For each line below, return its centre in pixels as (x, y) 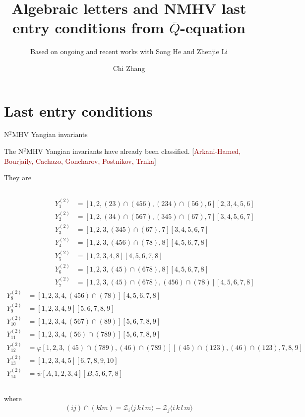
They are (18, 177)
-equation (213, 28)
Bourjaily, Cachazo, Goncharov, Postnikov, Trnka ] (80, 161)
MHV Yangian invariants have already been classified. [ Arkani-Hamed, (133, 151)
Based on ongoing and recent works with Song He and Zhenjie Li (129, 51)
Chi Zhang (129, 68)
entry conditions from (88, 28)
